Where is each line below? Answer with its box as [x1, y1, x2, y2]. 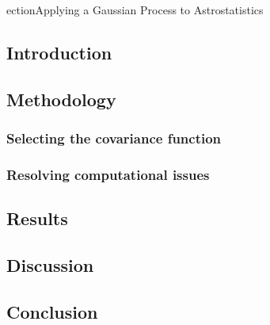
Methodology [6, 86, 116, 111]
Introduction [6, 40, 112, 64]
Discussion [6, 253, 94, 277]
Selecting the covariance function [6, 128, 222, 148]
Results [6, 206, 68, 231]
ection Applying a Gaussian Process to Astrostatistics [6, 2, 264, 17]
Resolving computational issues [6, 164, 210, 184]
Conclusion [6, 299, 98, 323]
